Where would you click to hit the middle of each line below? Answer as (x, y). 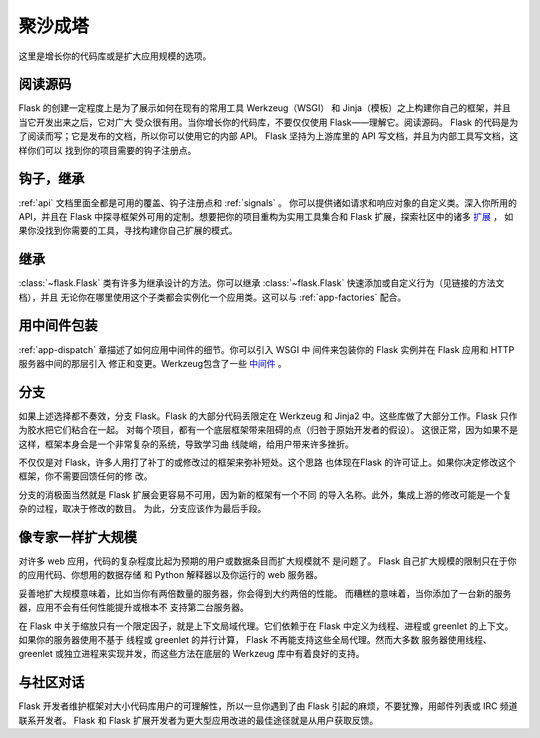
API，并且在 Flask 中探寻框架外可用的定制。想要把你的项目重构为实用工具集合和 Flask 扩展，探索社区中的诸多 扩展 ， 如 (266, 216)
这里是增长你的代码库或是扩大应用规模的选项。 (115, 56)
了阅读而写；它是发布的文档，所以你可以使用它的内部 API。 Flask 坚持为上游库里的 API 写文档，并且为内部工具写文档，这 (268, 136)
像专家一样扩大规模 (77, 536)
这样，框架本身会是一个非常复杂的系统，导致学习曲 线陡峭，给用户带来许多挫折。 (186, 444)
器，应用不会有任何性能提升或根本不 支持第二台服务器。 (133, 607)
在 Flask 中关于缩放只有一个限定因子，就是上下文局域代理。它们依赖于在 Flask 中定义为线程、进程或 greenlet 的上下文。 (266, 626)
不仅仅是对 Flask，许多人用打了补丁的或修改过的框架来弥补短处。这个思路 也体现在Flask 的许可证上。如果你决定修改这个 (267, 462)
